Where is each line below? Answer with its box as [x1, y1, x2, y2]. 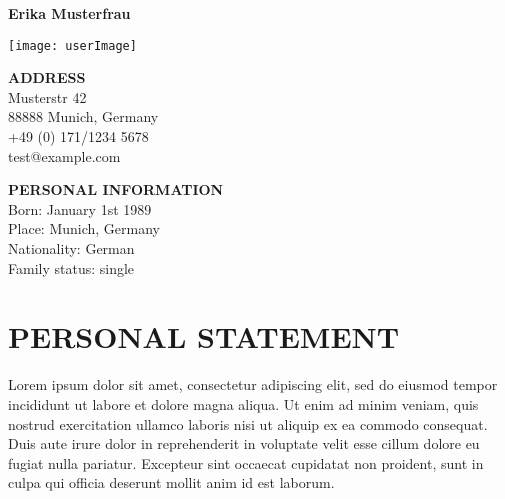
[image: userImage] [8, 38, 137, 53]
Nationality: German [8, 238, 135, 258]
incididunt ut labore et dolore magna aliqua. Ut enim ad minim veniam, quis [8, 393, 479, 414]
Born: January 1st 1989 [8, 198, 152, 219]
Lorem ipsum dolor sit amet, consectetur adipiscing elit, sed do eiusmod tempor [8, 374, 498, 395]
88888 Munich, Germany [8, 106, 159, 127]
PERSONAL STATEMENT [8, 316, 400, 357]
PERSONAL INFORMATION [8, 179, 224, 200]
